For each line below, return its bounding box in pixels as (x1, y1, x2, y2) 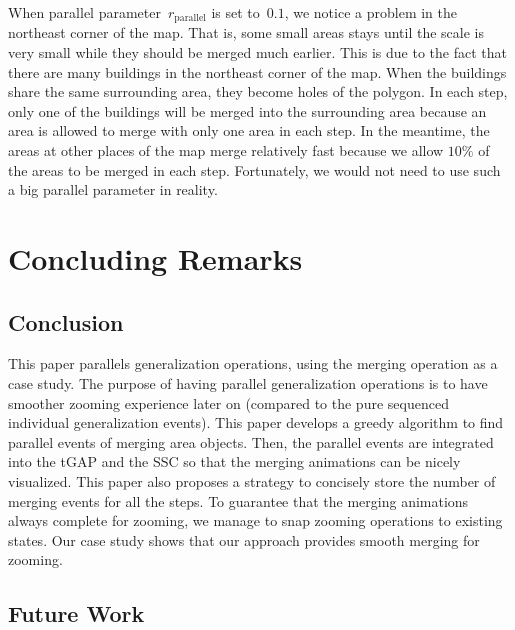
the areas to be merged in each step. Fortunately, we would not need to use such (8, 159, 501, 180)
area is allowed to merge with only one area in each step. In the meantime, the (8, 120, 490, 141)
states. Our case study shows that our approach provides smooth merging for (8, 529, 480, 550)
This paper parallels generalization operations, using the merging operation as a (8, 353, 498, 374)
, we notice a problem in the (284, 2, 457, 22)
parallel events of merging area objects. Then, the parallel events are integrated (8, 431, 494, 452)
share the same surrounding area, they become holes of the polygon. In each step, (8, 81, 508, 102)
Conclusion (8, 306, 124, 337)
